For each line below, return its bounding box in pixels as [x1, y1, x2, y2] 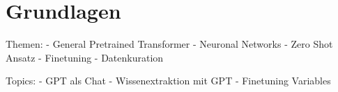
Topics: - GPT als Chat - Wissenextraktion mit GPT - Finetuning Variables [6, 73, 331, 88]
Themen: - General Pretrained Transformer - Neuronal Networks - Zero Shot [6, 37, 333, 51]
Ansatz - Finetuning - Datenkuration [6, 50, 164, 64]
